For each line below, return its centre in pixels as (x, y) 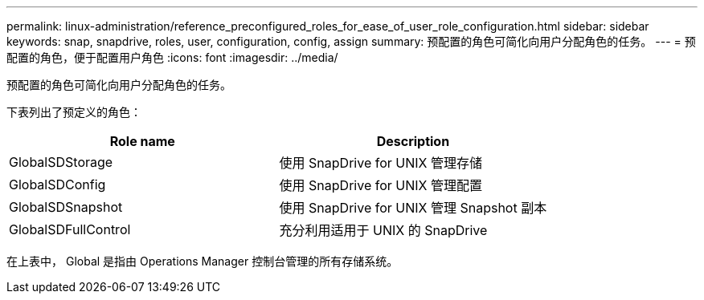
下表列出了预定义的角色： (74, 112)
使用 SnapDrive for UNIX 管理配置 (381, 185)
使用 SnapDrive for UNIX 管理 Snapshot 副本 (413, 208)
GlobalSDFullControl (70, 229)
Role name (142, 141)
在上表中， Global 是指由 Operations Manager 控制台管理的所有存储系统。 (203, 261)
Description (413, 141)
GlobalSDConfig (57, 184)
